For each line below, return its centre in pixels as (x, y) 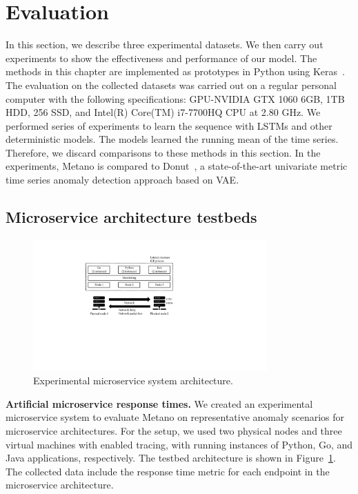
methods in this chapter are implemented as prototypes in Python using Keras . (176, 71)
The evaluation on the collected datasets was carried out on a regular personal (171, 85)
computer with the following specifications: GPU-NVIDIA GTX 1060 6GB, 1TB (175, 98)
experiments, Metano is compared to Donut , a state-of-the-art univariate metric (177, 166)
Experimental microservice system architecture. (133, 381)
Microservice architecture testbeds (131, 217)
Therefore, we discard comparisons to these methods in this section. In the (163, 152)
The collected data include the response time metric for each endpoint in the (168, 471)
